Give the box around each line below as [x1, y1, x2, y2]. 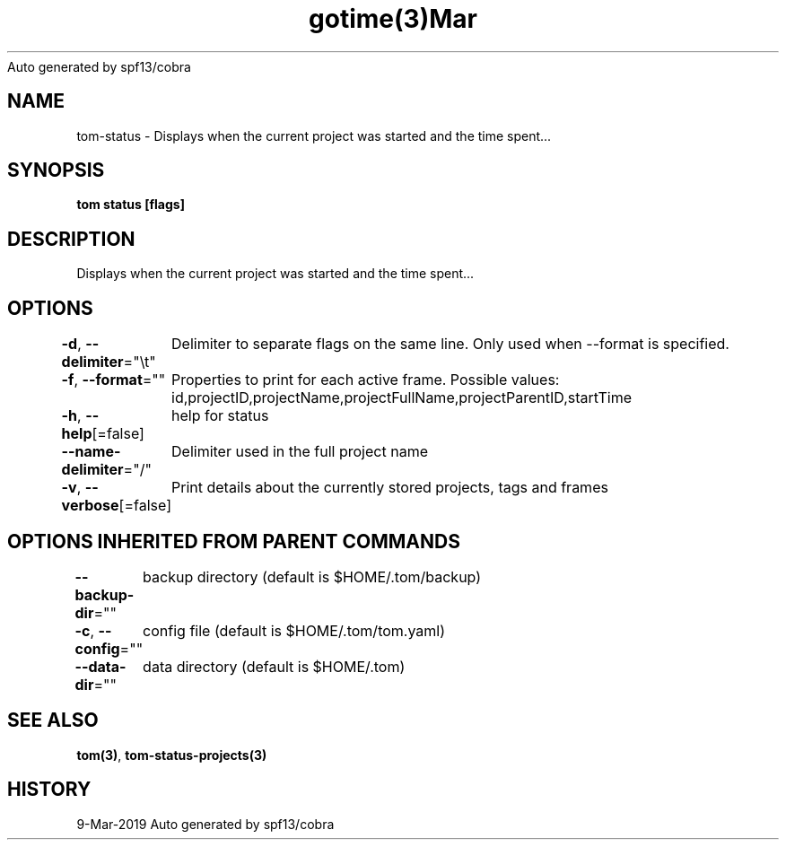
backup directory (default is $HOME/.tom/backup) [143, 567, 482, 586]
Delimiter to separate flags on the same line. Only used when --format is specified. [171, 335, 729, 354]
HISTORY [7, 778, 92, 801]
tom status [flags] [76, 196, 185, 213]
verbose [61, 496, 119, 515]
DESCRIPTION [7, 227, 135, 250]
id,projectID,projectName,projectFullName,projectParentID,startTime [171, 389, 633, 407]
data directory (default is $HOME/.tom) [143, 657, 406, 676]
